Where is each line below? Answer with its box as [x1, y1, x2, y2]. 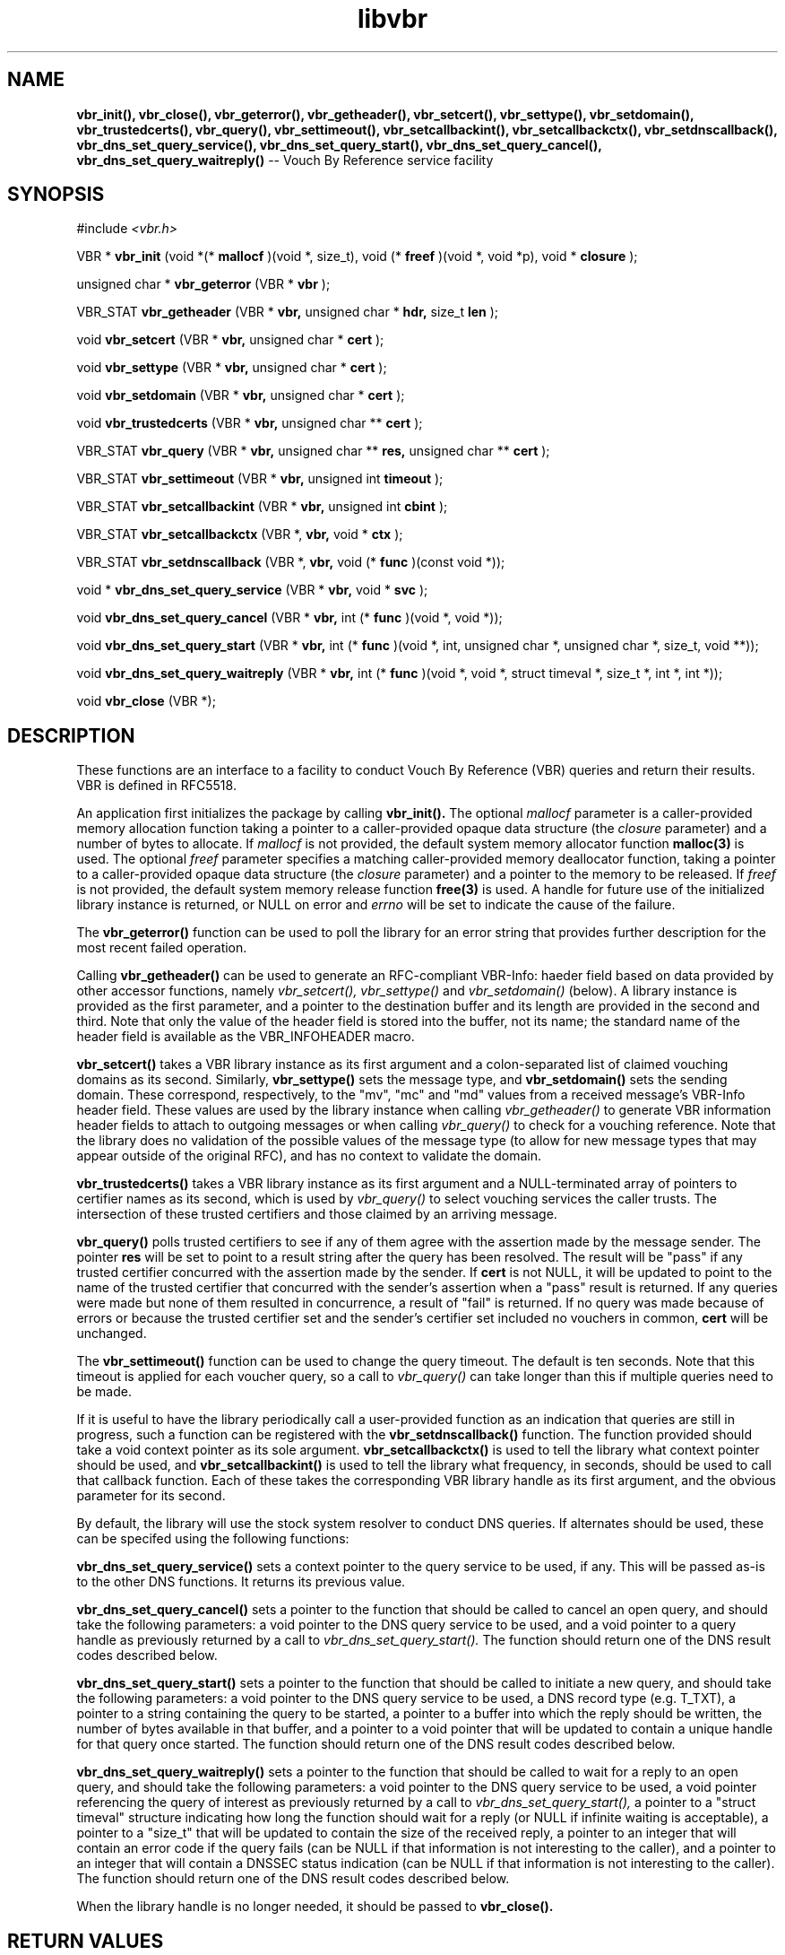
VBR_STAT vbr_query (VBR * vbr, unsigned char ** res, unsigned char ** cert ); [76, 443, 550, 459]
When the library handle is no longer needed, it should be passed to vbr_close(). [76, 1899, 554, 1915]
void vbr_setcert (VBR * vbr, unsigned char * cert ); [76, 332, 384, 348]
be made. [76, 1384, 132, 1400]
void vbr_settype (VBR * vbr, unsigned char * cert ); [76, 360, 387, 376]
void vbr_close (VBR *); [76, 693, 216, 709]
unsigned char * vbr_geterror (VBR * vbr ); [76, 276, 331, 292]
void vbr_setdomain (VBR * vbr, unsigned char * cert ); [76, 387, 405, 404]
